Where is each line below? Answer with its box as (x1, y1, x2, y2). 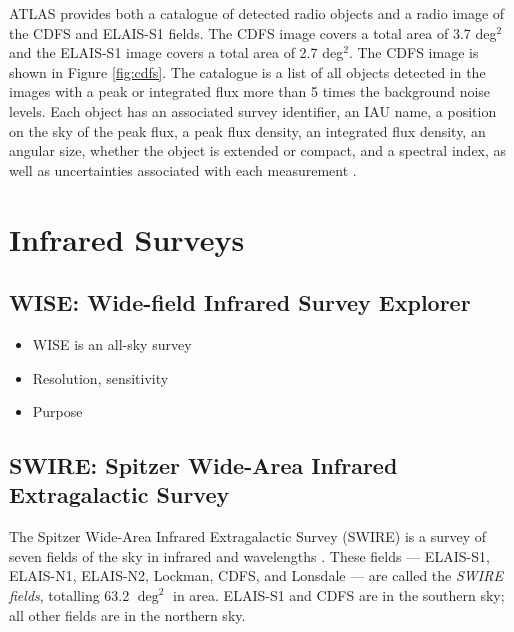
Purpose (32, 401, 83, 422)
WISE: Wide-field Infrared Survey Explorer (9, 287, 471, 318)
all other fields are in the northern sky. (9, 604, 246, 625)
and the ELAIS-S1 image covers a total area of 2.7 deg (9, 42, 344, 63)
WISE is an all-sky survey (32, 333, 192, 354)
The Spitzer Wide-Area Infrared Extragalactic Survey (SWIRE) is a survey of (9, 526, 487, 547)
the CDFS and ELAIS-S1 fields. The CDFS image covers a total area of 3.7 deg (9, 22, 497, 43)
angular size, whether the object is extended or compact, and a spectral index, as (9, 140, 507, 161)
